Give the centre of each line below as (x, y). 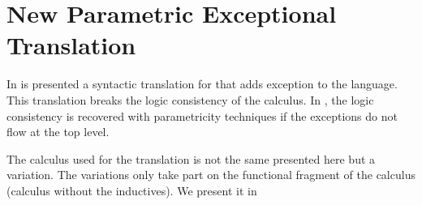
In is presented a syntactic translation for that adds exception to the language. (202, 84)
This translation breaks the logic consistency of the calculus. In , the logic (190, 99)
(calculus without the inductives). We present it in (132, 190)
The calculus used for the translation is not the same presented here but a (191, 158)
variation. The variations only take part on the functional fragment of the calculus (211, 175)
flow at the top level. (58, 132)
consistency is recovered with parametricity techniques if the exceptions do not (202, 115)
